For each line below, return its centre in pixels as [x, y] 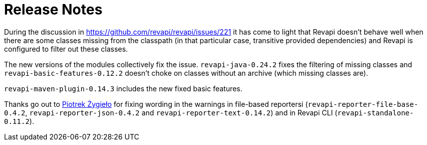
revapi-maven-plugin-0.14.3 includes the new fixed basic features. [123, 88]
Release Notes [53, 10]
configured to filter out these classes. [66, 49]
